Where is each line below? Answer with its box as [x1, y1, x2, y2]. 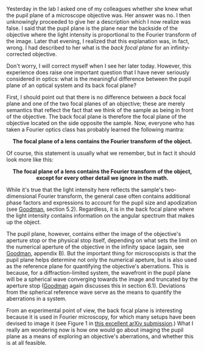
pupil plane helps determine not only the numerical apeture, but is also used [6, 256, 197, 263]
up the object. [6, 219, 41, 225]
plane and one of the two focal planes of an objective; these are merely [6, 100, 185, 107]
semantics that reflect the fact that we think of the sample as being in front [6, 107, 194, 113]
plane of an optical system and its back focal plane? [6, 82, 137, 89]
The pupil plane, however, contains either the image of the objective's [6, 230, 181, 237]
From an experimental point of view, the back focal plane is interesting [6, 307, 183, 314]
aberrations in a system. [6, 295, 67, 302]
